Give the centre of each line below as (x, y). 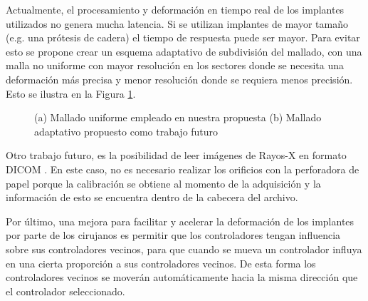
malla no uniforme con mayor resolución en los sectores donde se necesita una (175, 65)
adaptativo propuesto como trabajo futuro (126, 131)
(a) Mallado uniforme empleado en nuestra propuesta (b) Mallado (178, 117)
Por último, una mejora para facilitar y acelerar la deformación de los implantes (180, 221)
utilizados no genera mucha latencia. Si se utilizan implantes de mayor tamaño (177, 23)
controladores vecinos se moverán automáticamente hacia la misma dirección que (182, 277)
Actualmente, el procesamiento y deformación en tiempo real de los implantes (175, 9)
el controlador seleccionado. (65, 291)
